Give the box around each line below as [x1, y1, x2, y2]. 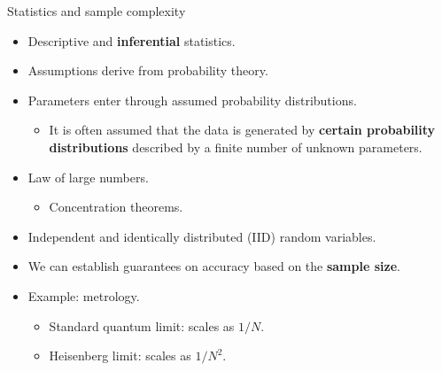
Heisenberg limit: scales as [49, 346, 191, 365]
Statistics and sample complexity [7, 2, 186, 19]
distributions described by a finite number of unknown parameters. [49, 137, 423, 156]
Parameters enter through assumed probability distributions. [27, 90, 357, 109]
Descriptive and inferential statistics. [27, 31, 236, 50]
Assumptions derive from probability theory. [27, 61, 268, 80]
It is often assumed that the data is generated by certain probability [49, 120, 436, 139]
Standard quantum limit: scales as [49, 316, 235, 335]
